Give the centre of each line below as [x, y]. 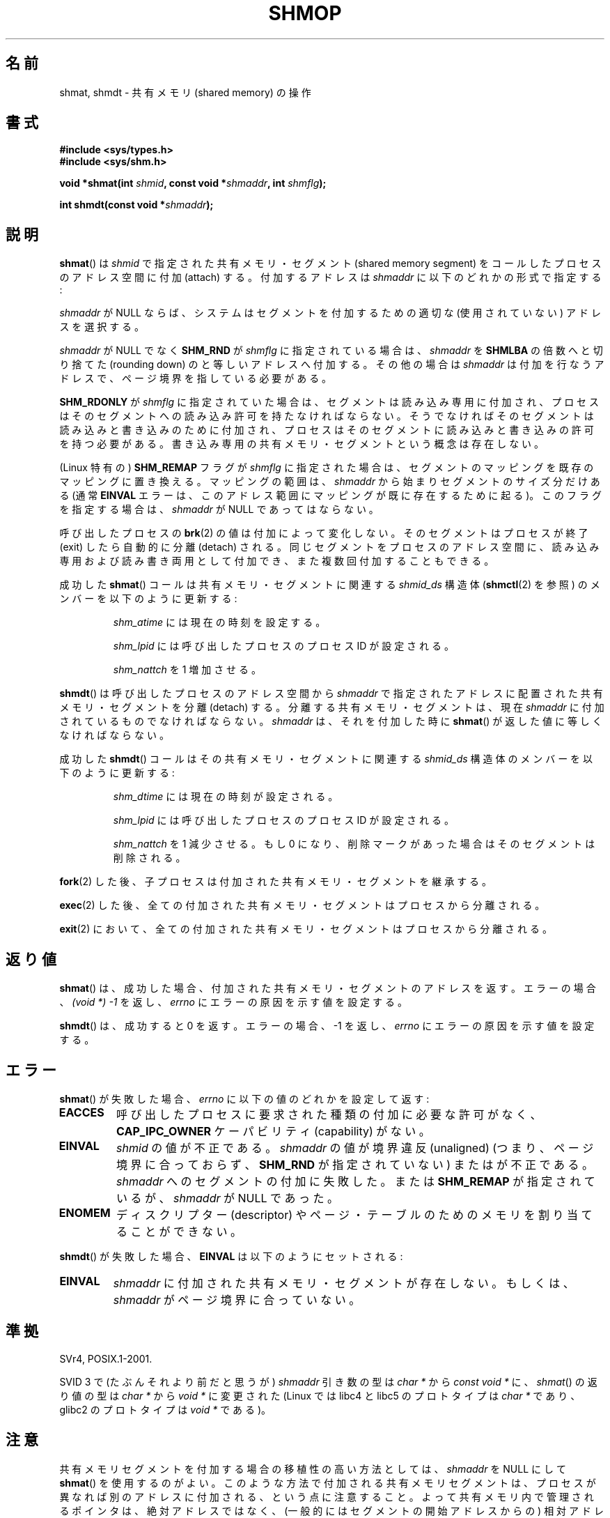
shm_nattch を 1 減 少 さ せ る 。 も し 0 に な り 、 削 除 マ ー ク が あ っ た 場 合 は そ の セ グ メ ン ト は [354, 844]
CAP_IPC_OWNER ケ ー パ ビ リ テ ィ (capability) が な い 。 [273, 1131]
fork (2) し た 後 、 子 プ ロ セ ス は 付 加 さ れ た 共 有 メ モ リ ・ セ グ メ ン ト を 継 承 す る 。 [276, 882]
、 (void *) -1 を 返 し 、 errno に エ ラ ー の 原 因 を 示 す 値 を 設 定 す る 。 [233, 1002]
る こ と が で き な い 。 [179, 1231]
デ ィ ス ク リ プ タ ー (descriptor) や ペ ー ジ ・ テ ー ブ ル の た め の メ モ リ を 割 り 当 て [354, 1214]
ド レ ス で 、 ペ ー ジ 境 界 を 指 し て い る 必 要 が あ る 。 [196, 378]
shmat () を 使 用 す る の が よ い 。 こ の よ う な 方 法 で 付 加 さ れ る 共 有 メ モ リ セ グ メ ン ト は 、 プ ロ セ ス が [328, 1482]
